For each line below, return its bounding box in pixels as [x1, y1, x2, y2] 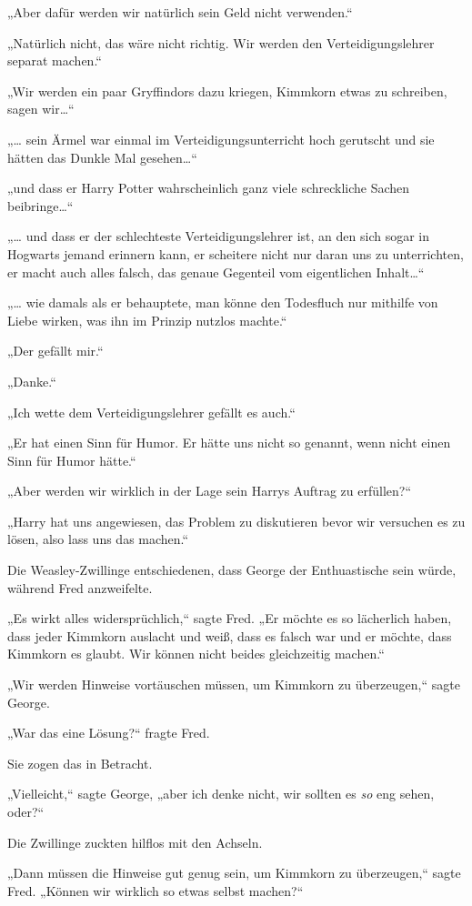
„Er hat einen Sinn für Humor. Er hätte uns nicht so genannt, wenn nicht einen [7, 433, 451, 452]
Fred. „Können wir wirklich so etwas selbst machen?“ [7, 881, 304, 900]
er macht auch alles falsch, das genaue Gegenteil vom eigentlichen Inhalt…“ [7, 262, 425, 281]
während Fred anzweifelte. [7, 578, 153, 597]
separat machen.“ [7, 51, 102, 70]
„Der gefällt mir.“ [7, 341, 104, 360]
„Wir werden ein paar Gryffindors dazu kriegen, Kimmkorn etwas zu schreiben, [7, 81, 447, 100]
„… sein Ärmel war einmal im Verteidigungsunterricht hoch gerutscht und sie [7, 129, 435, 148]
